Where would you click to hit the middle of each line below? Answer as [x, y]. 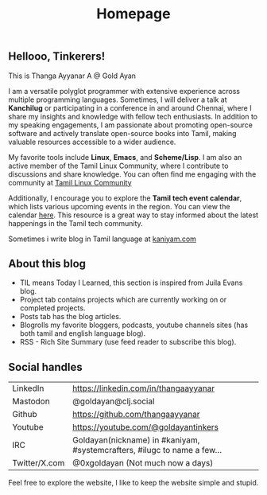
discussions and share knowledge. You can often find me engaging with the [132, 174]
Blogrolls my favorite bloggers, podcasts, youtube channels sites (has [134, 325]
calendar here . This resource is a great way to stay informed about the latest [133, 215]
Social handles [46, 367]
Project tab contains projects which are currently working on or [123, 300]
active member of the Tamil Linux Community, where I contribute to [118, 166]
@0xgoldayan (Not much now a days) [143, 463]
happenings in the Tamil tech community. [75, 223]
